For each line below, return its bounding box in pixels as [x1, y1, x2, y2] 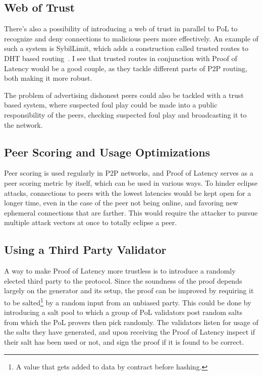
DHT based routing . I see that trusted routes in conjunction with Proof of [4, 52, 237, 63]
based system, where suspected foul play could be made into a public [4, 99, 218, 110]
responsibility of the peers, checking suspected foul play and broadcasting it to [4, 109, 247, 120]
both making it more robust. [4, 73, 92, 83]
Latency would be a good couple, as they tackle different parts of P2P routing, [4, 63, 247, 73]
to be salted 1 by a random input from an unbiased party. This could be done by [4, 295, 251, 307]
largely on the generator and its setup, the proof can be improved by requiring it [4, 285, 254, 296]
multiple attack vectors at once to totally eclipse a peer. [4, 217, 177, 228]
